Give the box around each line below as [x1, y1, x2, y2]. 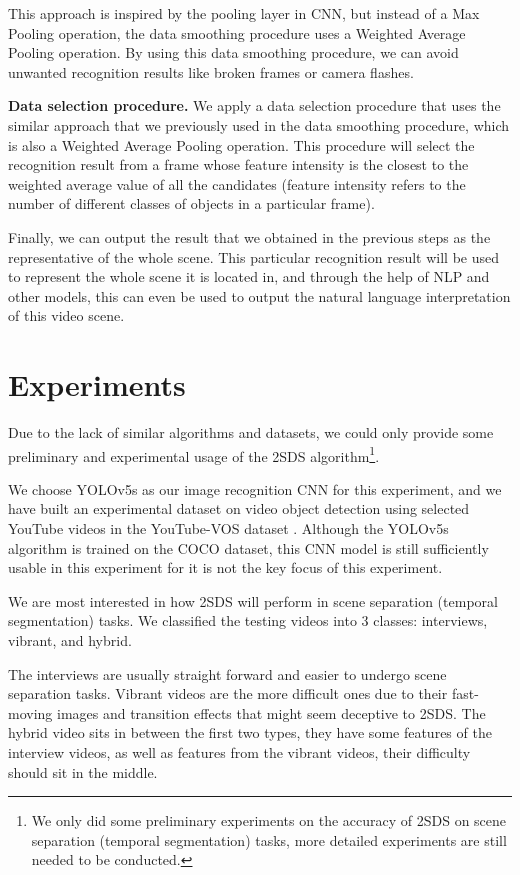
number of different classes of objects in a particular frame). [8, 193, 375, 214]
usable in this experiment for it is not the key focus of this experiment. [8, 557, 443, 578]
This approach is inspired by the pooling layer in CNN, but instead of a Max [8, 3, 480, 23]
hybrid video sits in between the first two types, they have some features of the [8, 722, 492, 743]
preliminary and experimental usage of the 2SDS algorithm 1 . [8, 442, 380, 466]
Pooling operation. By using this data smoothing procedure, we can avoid [8, 42, 459, 63]
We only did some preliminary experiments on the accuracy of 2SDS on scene [31, 810, 507, 831]
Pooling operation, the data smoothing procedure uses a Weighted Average [8, 22, 466, 43]
